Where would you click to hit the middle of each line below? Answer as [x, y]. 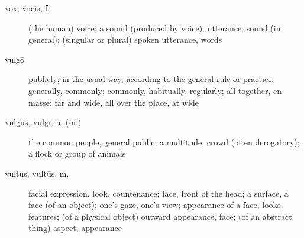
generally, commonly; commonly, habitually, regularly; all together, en [155, 90]
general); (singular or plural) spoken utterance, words [125, 39]
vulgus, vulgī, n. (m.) [43, 122]
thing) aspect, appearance [75, 228]
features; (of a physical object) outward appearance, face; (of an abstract [160, 216]
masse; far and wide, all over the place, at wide [114, 102]
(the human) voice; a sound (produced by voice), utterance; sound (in [155, 27]
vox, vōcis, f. [28, 8]
